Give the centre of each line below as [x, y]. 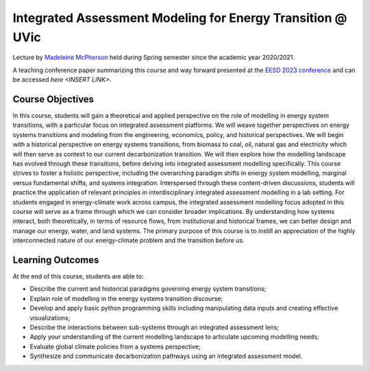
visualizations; [50, 318]
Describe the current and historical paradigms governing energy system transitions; [148, 289]
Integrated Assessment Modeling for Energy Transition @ [180, 18]
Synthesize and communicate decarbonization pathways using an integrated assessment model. [166, 356]
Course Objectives [53, 99]
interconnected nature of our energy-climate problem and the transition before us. [128, 241]
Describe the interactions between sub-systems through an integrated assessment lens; [154, 327]
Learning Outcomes [56, 260]
